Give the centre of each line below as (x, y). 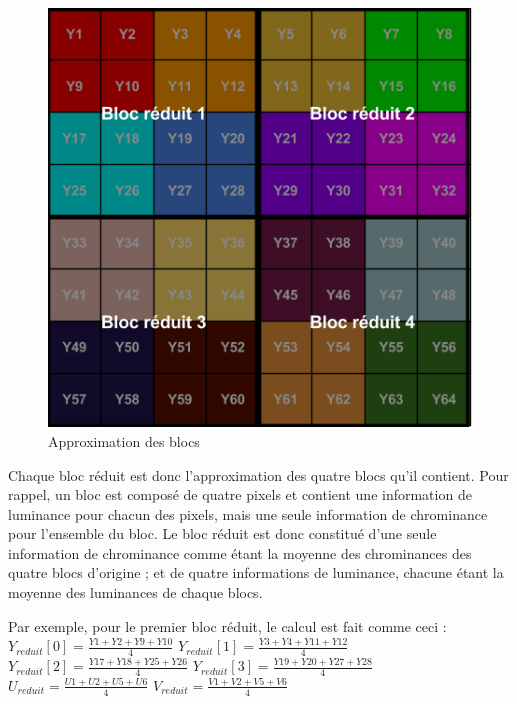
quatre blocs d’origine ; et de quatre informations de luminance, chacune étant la (256, 572)
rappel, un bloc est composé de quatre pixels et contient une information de (240, 494)
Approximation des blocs (124, 440)
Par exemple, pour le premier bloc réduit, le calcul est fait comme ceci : (227, 625)
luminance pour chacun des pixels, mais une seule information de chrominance (248, 513)
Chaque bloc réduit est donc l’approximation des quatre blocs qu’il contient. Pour (258, 474)
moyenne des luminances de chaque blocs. (135, 592)
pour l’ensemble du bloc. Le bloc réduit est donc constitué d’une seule (222, 533)
